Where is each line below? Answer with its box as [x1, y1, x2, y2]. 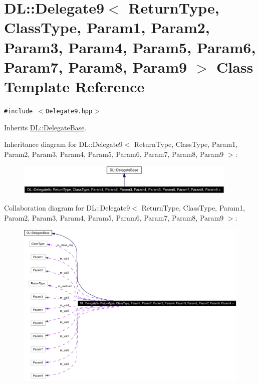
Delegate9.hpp [46, 107, 93, 115]
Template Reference [4, 76, 145, 96]
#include [4, 107, 33, 115]
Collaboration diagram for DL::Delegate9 [4, 202, 130, 213]
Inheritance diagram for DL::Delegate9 [4, 139, 123, 149]
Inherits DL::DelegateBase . [4, 122, 87, 132]
